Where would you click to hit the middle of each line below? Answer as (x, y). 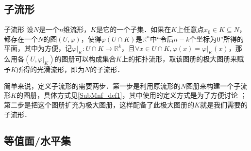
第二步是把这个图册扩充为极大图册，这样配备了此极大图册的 (99, 104)
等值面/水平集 (38, 140)
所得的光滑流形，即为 (50, 69)
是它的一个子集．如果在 (134, 29)
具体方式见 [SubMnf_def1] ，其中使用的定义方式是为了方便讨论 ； (145, 95)
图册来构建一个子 (213, 85)
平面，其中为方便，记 (38, 48)
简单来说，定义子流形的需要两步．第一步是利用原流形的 (92, 85)
